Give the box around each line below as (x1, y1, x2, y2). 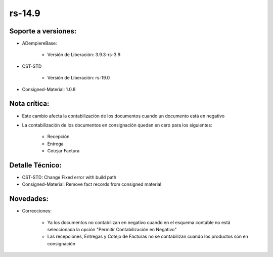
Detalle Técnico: (9, 161, 62, 169)
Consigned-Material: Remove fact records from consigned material (22, 181, 162, 187)
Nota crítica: (9, 99, 50, 108)
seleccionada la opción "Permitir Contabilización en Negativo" (47, 227, 177, 233)
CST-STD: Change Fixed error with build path (22, 175, 117, 180)
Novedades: (9, 195, 49, 203)
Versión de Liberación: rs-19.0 (47, 75, 110, 81)
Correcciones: (22, 208, 52, 214)
